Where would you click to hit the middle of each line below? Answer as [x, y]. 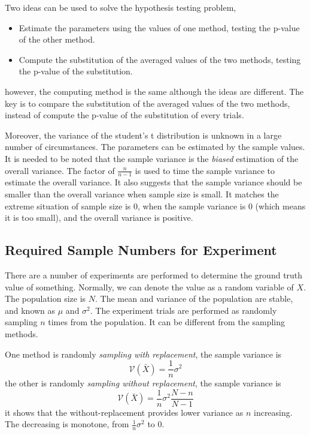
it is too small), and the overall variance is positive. [99, 217]
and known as [30, 310]
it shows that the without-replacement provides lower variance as [124, 412]
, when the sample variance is [192, 205]
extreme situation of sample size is [68, 205]
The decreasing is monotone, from [67, 424]
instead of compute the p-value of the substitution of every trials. [124, 115]
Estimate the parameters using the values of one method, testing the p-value [159, 27]
